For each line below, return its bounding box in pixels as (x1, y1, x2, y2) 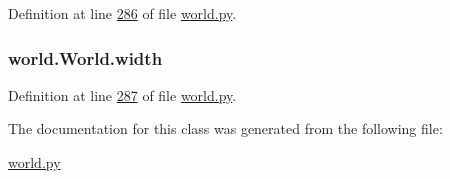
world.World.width (8, 45, 163, 70)
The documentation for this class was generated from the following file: (8, 118, 443, 139)
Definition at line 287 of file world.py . (8, 84, 237, 105)
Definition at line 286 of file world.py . (8, 3, 237, 23)
